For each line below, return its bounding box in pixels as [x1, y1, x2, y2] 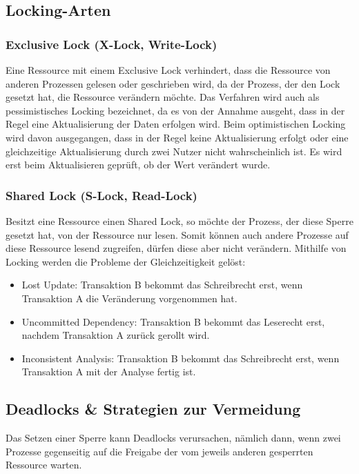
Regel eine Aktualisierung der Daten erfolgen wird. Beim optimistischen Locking [6, 117, 346, 131]
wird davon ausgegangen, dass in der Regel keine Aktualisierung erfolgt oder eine [6, 130, 349, 144]
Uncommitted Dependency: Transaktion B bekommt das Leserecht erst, [21, 314, 325, 328]
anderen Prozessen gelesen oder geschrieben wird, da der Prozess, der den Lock [6, 76, 340, 90]
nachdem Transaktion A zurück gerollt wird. [21, 328, 210, 342]
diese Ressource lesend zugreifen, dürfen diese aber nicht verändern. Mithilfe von [6, 241, 347, 255]
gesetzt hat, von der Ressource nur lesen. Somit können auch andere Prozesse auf [6, 227, 349, 241]
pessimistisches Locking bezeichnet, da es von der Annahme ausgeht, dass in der [6, 103, 345, 117]
